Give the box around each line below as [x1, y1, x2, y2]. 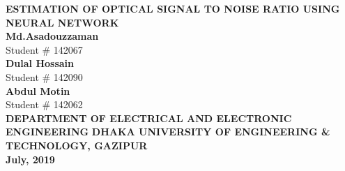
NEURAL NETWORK [6, 15, 119, 29]
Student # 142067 [6, 42, 83, 57]
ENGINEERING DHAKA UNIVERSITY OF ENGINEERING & [6, 124, 330, 139]
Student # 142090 [6, 69, 83, 84]
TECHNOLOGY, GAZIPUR [6, 137, 148, 152]
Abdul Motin [6, 83, 70, 98]
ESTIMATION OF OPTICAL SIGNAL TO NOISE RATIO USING [6, 1, 340, 15]
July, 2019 [6, 151, 55, 166]
